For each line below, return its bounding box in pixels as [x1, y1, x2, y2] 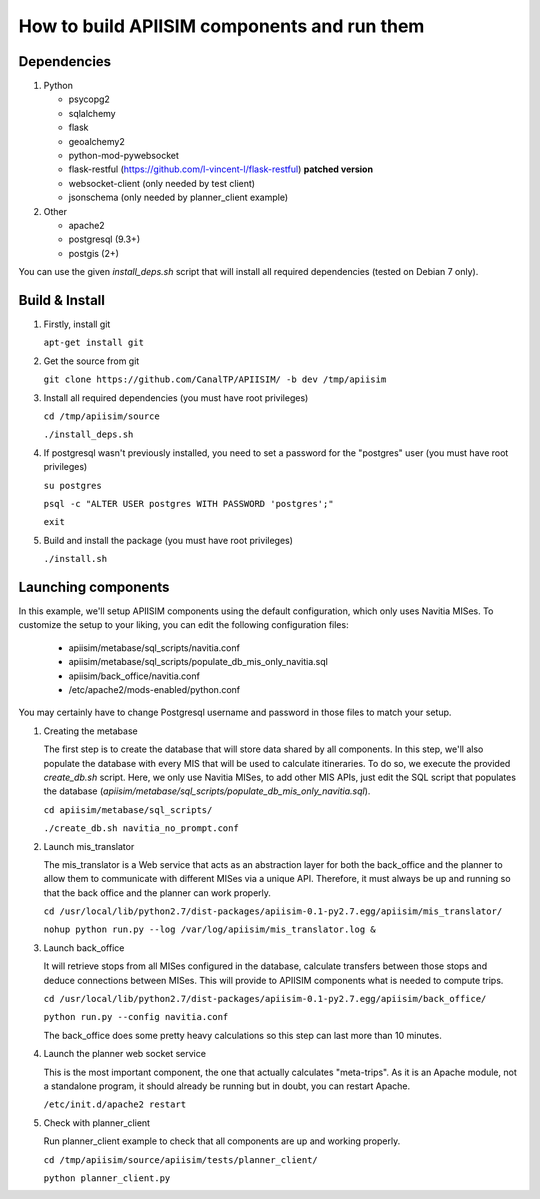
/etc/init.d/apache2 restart [43, 1099, 187, 1110]
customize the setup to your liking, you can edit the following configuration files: [18, 619, 349, 631]
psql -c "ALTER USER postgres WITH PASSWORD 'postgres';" [43, 498, 334, 509]
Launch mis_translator [43, 840, 135, 852]
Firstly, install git [43, 318, 111, 330]
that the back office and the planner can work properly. [43, 886, 272, 899]
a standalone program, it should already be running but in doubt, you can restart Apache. [43, 1080, 411, 1092]
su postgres [43, 480, 102, 491]
